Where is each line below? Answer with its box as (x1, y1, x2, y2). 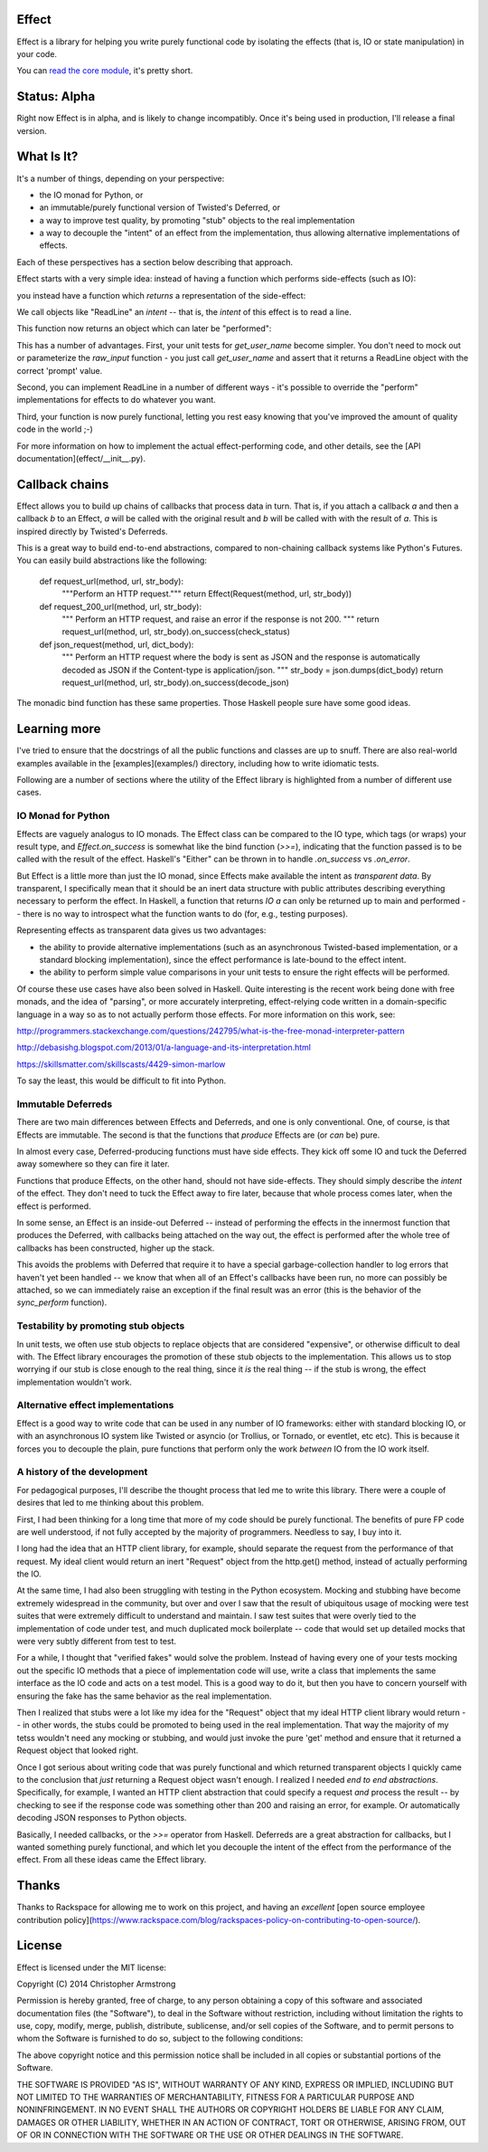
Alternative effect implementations (16, 1399, 174, 1412)
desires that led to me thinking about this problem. (16, 1498, 204, 1509)
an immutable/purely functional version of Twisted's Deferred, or (39, 202, 280, 213)
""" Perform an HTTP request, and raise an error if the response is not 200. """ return (61, 614, 380, 624)
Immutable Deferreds (16, 1098, 113, 1110)
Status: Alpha (16, 89, 96, 104)
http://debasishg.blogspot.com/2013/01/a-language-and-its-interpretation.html (16, 1042, 312, 1053)
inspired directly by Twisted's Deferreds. (16, 526, 168, 537)
